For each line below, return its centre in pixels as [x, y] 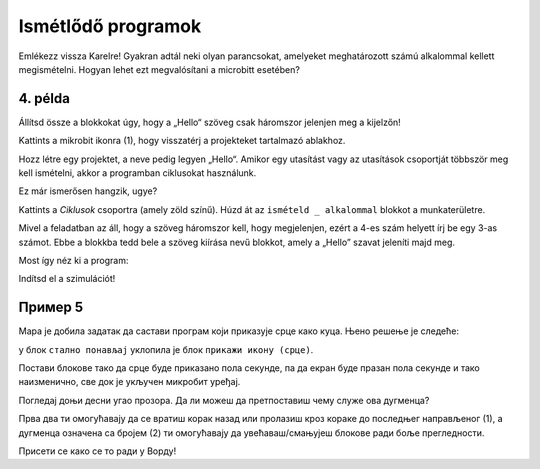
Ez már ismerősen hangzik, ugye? [88, 191]
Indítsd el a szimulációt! [67, 279]
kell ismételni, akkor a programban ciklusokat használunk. [137, 173]
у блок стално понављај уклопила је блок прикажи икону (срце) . [166, 349]
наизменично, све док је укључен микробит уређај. [129, 382]
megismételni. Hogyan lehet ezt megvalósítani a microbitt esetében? [159, 69]
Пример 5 [51, 307]
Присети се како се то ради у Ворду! [97, 451]
